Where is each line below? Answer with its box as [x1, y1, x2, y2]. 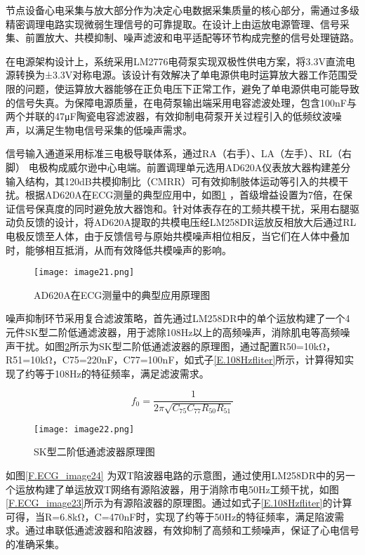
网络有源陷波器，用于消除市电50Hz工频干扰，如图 [111, 481, 339, 496]
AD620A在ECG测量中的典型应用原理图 [34, 287, 211, 302]
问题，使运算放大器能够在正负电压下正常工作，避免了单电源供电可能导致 [25, 81, 359, 95]
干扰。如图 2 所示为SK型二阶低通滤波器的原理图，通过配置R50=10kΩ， [15, 338, 336, 353]
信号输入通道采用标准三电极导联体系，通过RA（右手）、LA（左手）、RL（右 [6, 146, 352, 161]
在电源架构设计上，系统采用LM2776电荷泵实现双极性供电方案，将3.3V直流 [6, 53, 345, 68]
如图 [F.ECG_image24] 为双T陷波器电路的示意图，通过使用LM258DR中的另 [6, 468, 346, 483]
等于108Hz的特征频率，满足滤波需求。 [34, 366, 209, 380]
